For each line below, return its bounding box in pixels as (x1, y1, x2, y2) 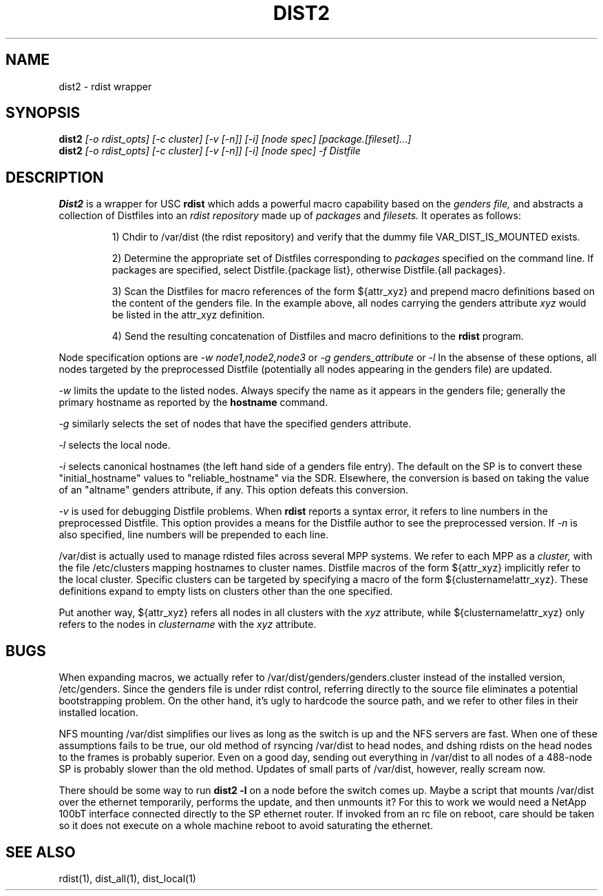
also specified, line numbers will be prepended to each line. (59, 529, 329, 541)
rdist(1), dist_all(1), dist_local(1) (59, 872, 196, 884)
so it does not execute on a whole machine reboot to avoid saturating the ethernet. (59, 819, 434, 832)
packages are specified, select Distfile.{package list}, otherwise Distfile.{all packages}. (112, 264, 506, 276)
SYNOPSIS (6, 104, 81, 122)
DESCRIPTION (6, 168, 104, 186)
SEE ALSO (6, 843, 76, 861)
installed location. (59, 706, 138, 719)
